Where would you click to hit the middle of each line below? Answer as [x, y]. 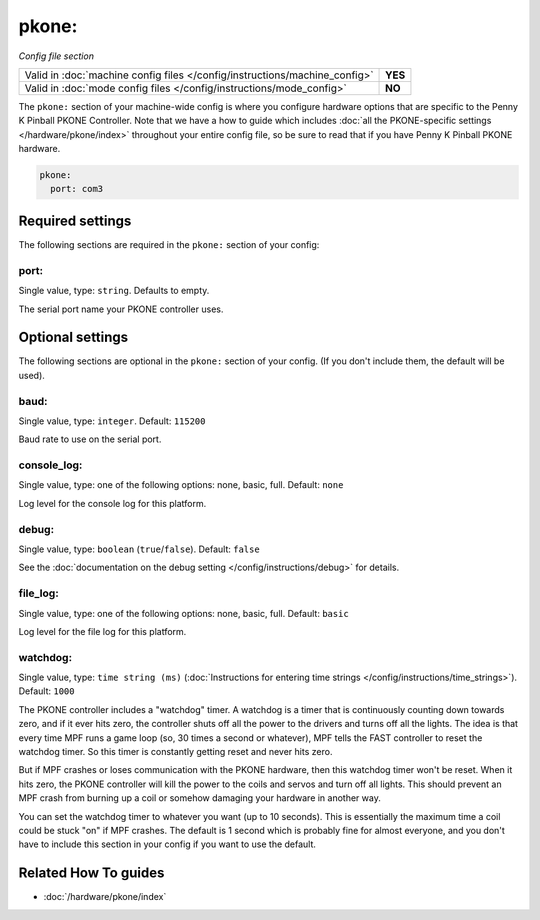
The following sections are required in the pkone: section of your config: [169, 244]
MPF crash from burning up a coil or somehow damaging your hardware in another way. [200, 798]
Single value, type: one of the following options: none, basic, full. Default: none [181, 485]
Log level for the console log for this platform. [112, 503]
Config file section [56, 56]
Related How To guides [91, 873]
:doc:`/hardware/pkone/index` [105, 897]
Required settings [75, 220]
